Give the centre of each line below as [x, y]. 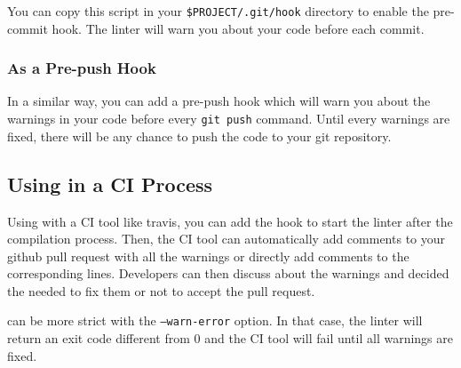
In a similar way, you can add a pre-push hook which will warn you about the [219, 101]
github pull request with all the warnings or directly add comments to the [208, 256]
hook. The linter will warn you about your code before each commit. [238, 28]
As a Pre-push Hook [82, 68]
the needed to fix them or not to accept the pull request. [161, 290]
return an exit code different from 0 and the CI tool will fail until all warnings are [230, 338]
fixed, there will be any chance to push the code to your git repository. [199, 136]
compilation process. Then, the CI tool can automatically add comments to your [227, 239]
